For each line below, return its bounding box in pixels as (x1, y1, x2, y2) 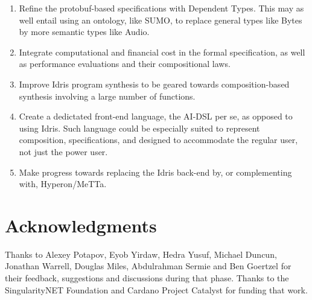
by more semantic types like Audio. (19, 25, 150, 38)
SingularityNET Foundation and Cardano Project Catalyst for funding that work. (5, 283, 308, 296)
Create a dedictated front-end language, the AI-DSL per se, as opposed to (19, 110, 293, 123)
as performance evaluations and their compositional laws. (19, 57, 231, 70)
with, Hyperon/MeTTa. (19, 177, 107, 190)
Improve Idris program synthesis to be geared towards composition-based (19, 77, 290, 90)
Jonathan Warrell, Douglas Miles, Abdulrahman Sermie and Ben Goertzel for (5, 260, 291, 272)
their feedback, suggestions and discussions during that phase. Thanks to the (5, 272, 289, 284)
